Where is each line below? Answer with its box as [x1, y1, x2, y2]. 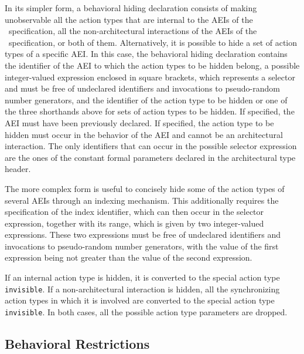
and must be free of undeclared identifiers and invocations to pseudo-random [5, 82, 280, 95]
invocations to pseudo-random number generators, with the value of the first [5, 240, 279, 252]
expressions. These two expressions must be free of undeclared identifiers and [5, 228, 281, 241]
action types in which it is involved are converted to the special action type [5, 294, 275, 306]
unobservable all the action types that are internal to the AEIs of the [5, 13, 253, 25]
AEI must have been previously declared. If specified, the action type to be [5, 116, 274, 129]
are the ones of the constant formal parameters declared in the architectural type [5, 151, 296, 163]
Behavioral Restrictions [5, 334, 150, 352]
